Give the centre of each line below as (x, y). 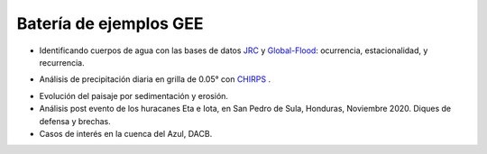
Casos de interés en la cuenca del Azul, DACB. (126, 133)
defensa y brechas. (75, 121)
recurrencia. (62, 62)
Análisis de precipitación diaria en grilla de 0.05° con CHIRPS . (155, 79)
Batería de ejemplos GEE (110, 23)
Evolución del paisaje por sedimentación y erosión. (134, 95)
